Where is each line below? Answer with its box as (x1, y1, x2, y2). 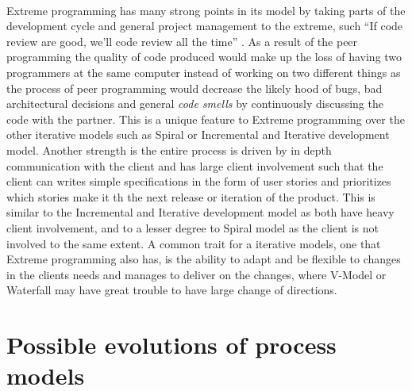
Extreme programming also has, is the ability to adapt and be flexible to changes (6, 251, 401, 267)
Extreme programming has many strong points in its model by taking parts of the (6, 2, 406, 18)
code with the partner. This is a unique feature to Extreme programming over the (6, 110, 405, 127)
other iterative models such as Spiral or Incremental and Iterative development (6, 126, 390, 143)
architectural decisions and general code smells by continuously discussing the (6, 95, 383, 112)
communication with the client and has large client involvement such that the (6, 157, 383, 174)
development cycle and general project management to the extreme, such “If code (6, 17, 403, 34)
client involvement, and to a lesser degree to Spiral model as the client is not (6, 219, 379, 236)
